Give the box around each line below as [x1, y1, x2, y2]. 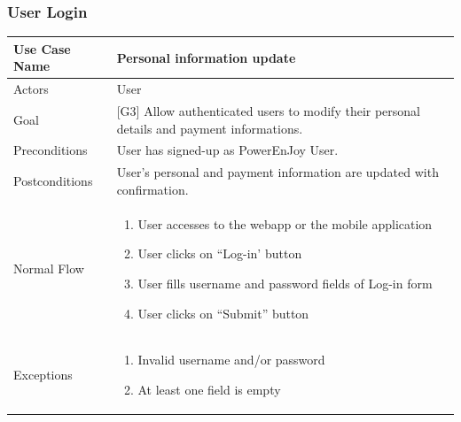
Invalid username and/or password [137, 350, 325, 369]
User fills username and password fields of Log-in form [137, 273, 433, 292]
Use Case [13, 39, 71, 58]
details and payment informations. [116, 119, 303, 137]
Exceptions [13, 365, 73, 384]
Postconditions [13, 172, 93, 190]
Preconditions [13, 141, 88, 159]
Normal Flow [13, 259, 84, 278]
